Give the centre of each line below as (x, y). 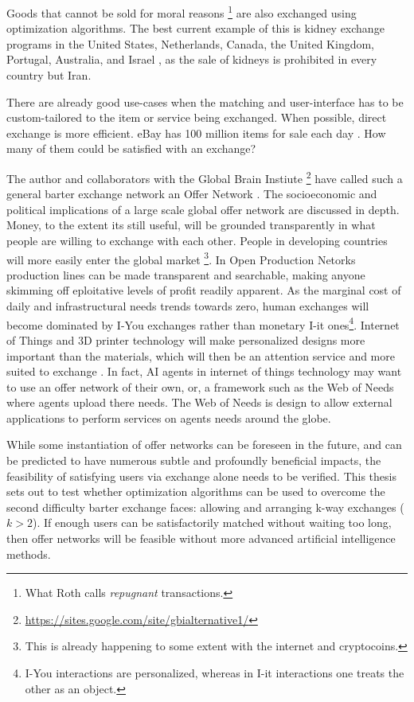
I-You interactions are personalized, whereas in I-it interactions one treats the (215, 673)
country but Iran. (49, 75)
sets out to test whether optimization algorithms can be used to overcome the (196, 491)
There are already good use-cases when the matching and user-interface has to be (205, 101)
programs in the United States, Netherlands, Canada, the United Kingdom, (190, 43)
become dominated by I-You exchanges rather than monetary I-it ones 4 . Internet (203, 323)
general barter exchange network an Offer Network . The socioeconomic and (192, 194)
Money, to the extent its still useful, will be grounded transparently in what (191, 225)
